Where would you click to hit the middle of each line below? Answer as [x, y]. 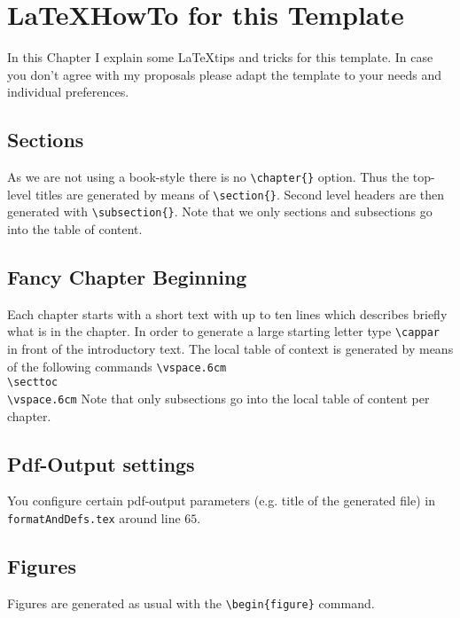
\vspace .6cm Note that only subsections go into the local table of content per [218, 399]
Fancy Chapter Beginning [127, 277]
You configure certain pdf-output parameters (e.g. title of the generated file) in [221, 501]
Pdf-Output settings [101, 463]
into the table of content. [75, 229]
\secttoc [33, 383]
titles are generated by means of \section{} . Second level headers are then [240, 194]
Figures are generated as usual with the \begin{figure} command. [191, 602]
